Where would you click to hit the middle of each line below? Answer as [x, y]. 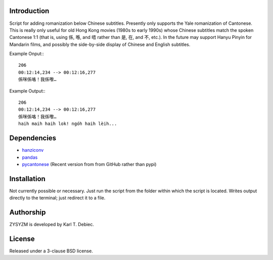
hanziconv [33, 150]
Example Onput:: [27, 54]
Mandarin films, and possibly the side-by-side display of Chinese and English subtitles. [100, 44]
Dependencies [33, 138]
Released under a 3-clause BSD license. [51, 251]
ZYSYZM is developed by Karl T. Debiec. [52, 225]
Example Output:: [27, 91]
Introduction [29, 11]
